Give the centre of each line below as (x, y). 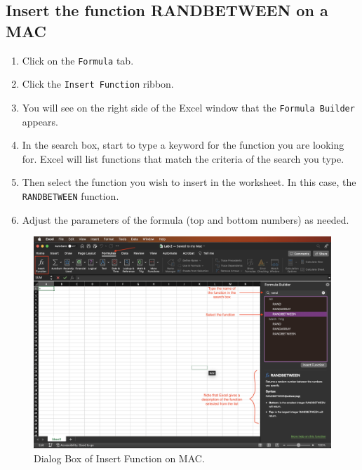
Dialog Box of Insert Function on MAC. (119, 458)
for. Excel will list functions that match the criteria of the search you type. (183, 158)
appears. (40, 121)
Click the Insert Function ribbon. (98, 84)
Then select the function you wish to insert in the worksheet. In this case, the (189, 182)
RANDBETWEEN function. (71, 195)
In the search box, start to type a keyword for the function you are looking (183, 145)
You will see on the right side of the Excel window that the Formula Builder (188, 107)
